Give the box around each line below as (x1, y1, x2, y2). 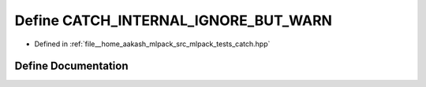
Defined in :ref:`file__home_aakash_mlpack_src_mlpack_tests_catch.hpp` (34, 39, 271, 49)
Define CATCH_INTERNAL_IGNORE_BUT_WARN (14, 12, 333, 29)
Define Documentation (14, 60, 129, 73)
